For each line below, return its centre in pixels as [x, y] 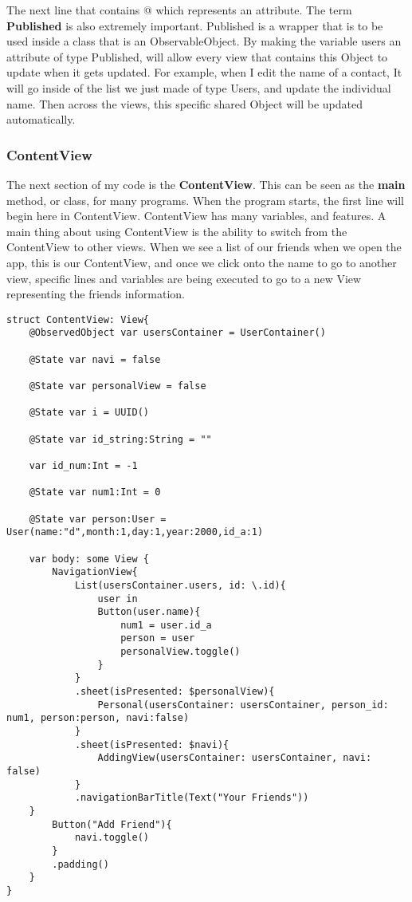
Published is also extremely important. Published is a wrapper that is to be [195, 25]
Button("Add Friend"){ [112, 824]
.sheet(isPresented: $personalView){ [175, 692]
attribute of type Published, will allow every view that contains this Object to [197, 56]
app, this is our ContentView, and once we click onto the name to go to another [202, 262]
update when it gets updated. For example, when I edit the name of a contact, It [204, 72]
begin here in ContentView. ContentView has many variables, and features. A [196, 216]
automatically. [41, 119]
